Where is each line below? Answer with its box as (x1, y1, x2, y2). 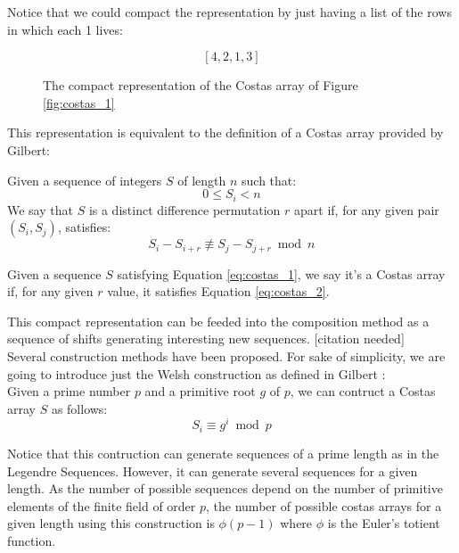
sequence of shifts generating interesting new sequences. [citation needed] (7, 329, 405, 348)
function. (7, 531, 56, 549)
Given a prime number (7, 382, 131, 400)
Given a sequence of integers (7, 170, 162, 189)
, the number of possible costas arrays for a (206, 496, 442, 515)
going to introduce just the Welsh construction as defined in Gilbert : (7, 364, 386, 383)
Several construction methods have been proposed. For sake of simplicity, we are (7, 347, 446, 366)
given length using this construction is (7, 514, 215, 532)
